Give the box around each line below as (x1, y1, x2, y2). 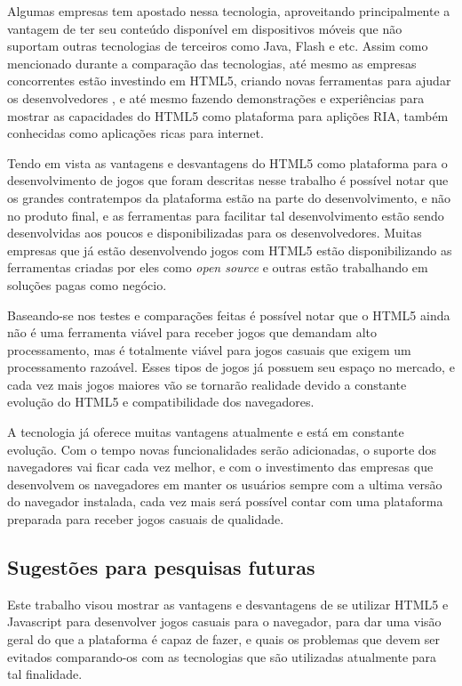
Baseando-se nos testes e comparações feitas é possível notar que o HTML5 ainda (7, 305, 450, 324)
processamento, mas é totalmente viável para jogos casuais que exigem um (7, 340, 411, 359)
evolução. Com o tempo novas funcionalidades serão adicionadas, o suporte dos (7, 440, 437, 458)
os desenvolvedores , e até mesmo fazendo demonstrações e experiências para (7, 88, 425, 107)
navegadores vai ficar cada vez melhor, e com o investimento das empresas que (7, 457, 434, 476)
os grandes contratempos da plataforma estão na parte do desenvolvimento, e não (7, 188, 451, 206)
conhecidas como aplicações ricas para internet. (7, 124, 264, 142)
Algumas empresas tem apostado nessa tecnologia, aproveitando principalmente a (7, 2, 450, 20)
